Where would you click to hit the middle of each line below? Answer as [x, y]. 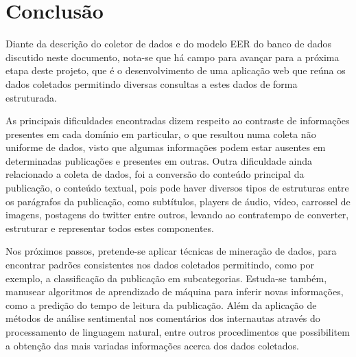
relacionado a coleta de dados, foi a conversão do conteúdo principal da [155, 174]
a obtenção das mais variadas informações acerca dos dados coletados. [152, 345]
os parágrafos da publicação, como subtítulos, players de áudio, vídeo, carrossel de [178, 201]
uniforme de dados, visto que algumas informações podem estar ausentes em [166, 147]
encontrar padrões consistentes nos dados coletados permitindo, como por [160, 265]
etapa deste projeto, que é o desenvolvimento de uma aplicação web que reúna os [176, 70]
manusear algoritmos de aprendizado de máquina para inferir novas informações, [175, 291]
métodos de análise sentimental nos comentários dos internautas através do [163, 318]
